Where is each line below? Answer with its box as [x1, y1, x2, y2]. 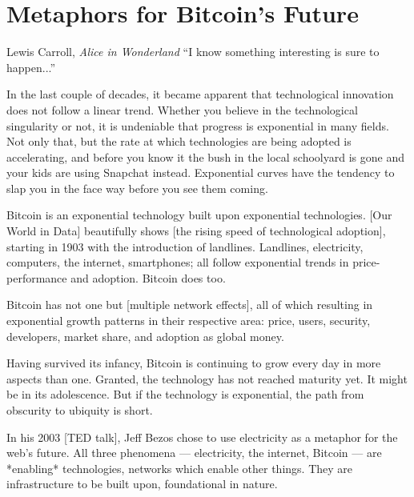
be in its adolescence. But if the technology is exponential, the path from [6, 386, 364, 403]
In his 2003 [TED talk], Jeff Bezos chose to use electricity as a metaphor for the [6, 428, 398, 445]
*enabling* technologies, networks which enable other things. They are [6, 459, 353, 476]
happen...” [6, 58, 56, 75]
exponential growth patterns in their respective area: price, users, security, [6, 312, 371, 329]
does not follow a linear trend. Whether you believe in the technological [6, 101, 358, 118]
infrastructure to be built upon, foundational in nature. [6, 475, 278, 492]
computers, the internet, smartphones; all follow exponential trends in [6, 254, 349, 271]
